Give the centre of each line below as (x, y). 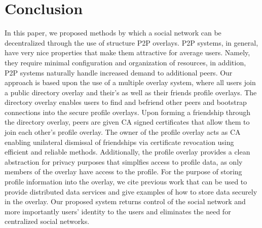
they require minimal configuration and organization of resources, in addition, (125, 62)
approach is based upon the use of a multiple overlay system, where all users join (130, 82)
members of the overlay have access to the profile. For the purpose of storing (123, 172)
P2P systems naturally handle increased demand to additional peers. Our (119, 72)
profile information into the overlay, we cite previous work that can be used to (126, 182)
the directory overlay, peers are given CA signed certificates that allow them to (127, 122)
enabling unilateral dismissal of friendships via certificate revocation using (119, 142)
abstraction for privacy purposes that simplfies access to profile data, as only (124, 161)
